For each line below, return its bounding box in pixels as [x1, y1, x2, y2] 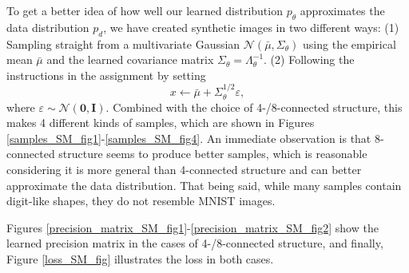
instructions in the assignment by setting [6, 66, 206, 83]
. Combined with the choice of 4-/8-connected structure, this [105, 98, 403, 115]
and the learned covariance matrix [46, 51, 214, 68]
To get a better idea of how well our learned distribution [6, 2, 283, 18]
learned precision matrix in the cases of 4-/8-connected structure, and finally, [6, 235, 383, 251]
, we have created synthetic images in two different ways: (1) [103, 18, 399, 35]
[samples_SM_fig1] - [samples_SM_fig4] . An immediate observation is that [6, 129, 371, 146]
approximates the [300, 2, 385, 18]
